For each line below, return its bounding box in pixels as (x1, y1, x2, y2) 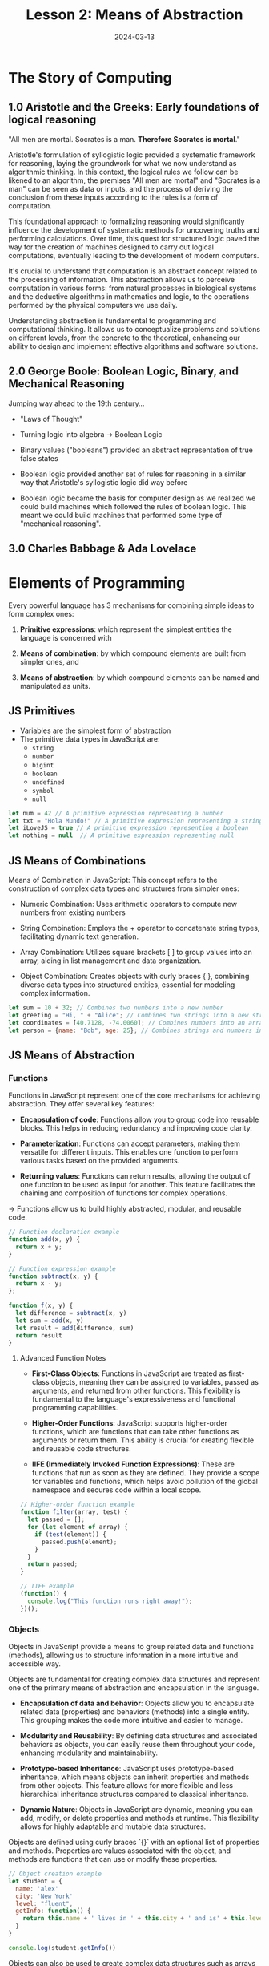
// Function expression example (8, 1264, 116, 1272)
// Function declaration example (8, 1228, 120, 1236)
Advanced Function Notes (19, 1353, 106, 1363)
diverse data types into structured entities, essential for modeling (19, 980, 235, 989)
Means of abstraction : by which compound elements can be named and (19, 672, 260, 682)
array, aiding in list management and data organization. (19, 956, 202, 965)
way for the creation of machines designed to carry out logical (8, 242, 215, 252)
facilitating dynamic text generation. (19, 932, 139, 941)
